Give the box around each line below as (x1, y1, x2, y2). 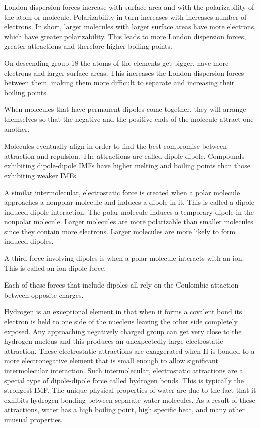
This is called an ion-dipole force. (4, 262, 106, 273)
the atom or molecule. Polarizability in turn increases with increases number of (4, 11, 247, 22)
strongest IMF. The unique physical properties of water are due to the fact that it (4, 385, 256, 395)
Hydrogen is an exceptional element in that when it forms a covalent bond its (4, 306, 242, 317)
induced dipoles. (4, 236, 54, 246)
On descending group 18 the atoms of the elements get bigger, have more (4, 57, 229, 68)
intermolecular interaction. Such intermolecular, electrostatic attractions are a (4, 365, 243, 375)
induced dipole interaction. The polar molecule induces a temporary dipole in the (4, 206, 254, 217)
